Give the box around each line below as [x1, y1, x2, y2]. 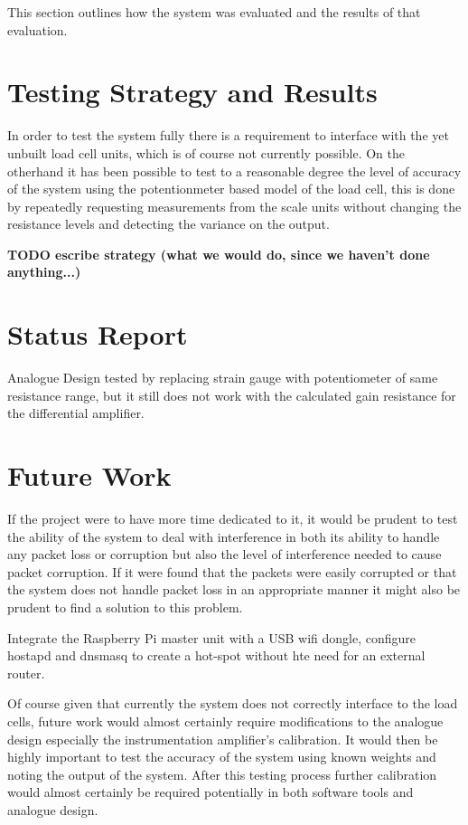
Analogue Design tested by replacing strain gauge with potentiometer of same [7, 368, 438, 387]
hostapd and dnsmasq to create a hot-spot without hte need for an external [7, 646, 426, 665]
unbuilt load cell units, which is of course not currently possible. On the [7, 143, 405, 162]
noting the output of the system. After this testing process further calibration [7, 764, 437, 783]
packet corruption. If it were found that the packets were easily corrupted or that [7, 562, 457, 581]
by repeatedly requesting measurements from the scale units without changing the [7, 196, 462, 215]
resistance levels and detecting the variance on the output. [7, 214, 330, 233]
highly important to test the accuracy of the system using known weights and [7, 747, 436, 766]
